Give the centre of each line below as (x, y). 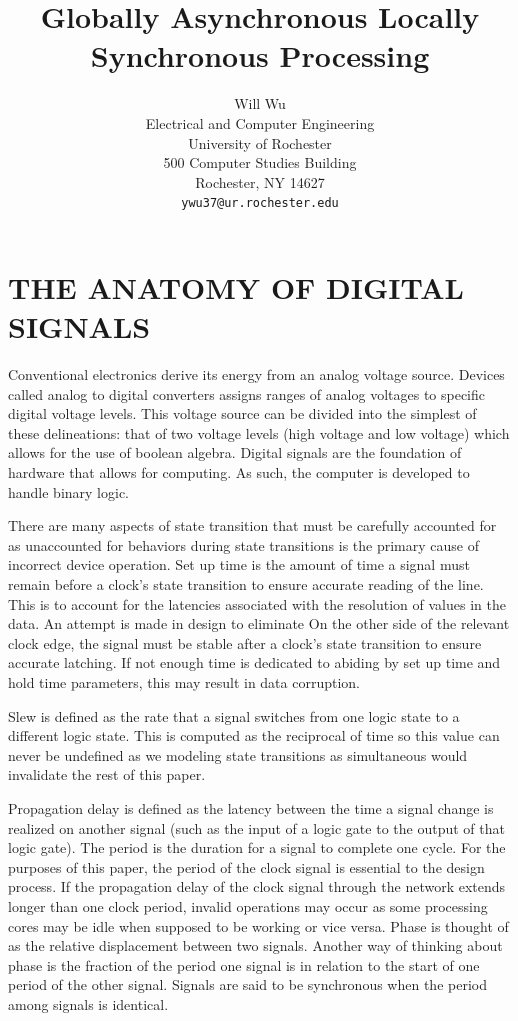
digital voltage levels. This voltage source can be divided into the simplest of (242, 413)
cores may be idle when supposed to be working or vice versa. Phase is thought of (258, 925)
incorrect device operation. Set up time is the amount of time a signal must (239, 564)
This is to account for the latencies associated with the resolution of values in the (257, 603)
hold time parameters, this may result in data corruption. (184, 681)
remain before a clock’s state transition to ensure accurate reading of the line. (246, 584)
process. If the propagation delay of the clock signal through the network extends (257, 886)
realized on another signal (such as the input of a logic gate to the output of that (256, 827)
